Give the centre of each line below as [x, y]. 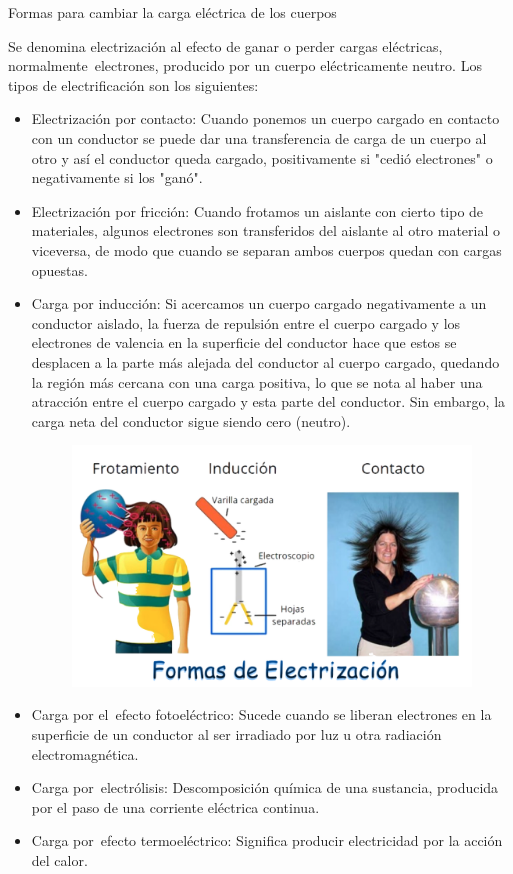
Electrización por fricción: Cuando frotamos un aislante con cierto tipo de [257, 210]
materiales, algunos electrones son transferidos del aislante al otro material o [265, 230]
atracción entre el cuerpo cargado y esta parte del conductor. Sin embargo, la [268, 401]
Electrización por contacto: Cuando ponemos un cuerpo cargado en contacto [265, 118]
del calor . [59, 859]
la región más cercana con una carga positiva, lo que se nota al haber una [257, 381]
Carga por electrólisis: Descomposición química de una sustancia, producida [265, 787]
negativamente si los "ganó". [117, 177]
